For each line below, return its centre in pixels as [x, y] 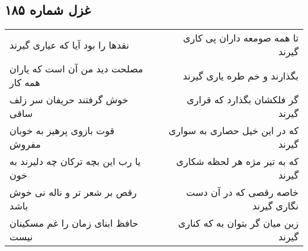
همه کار [25, 82]
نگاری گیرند [275, 206]
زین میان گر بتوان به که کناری [238, 223]
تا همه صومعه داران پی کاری [241, 38]
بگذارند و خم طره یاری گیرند [240, 75]
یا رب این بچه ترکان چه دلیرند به [75, 161]
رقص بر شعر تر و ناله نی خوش [73, 192]
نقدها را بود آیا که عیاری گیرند [69, 45]
